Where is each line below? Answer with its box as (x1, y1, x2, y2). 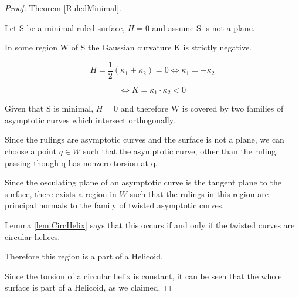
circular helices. (5, 230, 60, 242)
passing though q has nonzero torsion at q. (5, 156, 158, 168)
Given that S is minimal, (5, 102, 94, 114)
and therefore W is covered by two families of (120, 102, 284, 114)
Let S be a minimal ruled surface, (5, 21, 125, 33)
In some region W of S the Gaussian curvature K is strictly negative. (5, 41, 252, 53)
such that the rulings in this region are (130, 187, 269, 200)
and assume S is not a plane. (152, 21, 255, 33)
